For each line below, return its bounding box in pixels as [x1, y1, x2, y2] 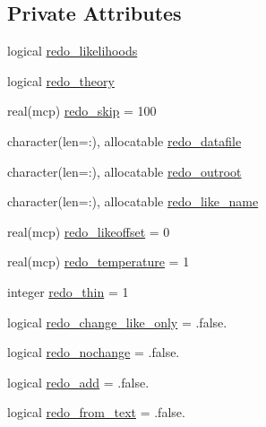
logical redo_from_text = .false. [7, 403, 185, 422]
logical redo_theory [7, 71, 115, 90]
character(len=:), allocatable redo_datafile [7, 131, 242, 150]
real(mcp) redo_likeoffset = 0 [7, 222, 170, 240]
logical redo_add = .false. [7, 372, 150, 391]
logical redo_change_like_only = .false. [7, 312, 227, 331]
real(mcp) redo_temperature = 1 [7, 252, 190, 271]
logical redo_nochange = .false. [7, 343, 180, 362]
